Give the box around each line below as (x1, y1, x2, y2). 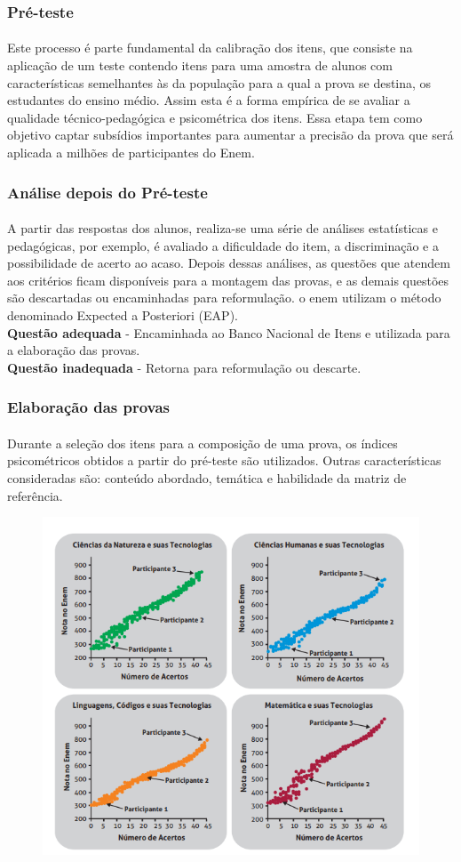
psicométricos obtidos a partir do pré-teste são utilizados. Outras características (7, 451, 441, 470)
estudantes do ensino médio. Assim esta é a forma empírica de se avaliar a (7, 91, 410, 109)
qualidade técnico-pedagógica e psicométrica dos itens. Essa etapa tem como (7, 108, 423, 126)
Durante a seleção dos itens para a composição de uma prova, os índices (7, 433, 398, 452)
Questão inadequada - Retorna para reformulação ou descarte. (7, 358, 362, 376)
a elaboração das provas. (7, 341, 140, 359)
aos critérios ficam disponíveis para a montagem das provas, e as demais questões (7, 270, 449, 289)
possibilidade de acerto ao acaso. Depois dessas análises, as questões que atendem (7, 254, 450, 272)
